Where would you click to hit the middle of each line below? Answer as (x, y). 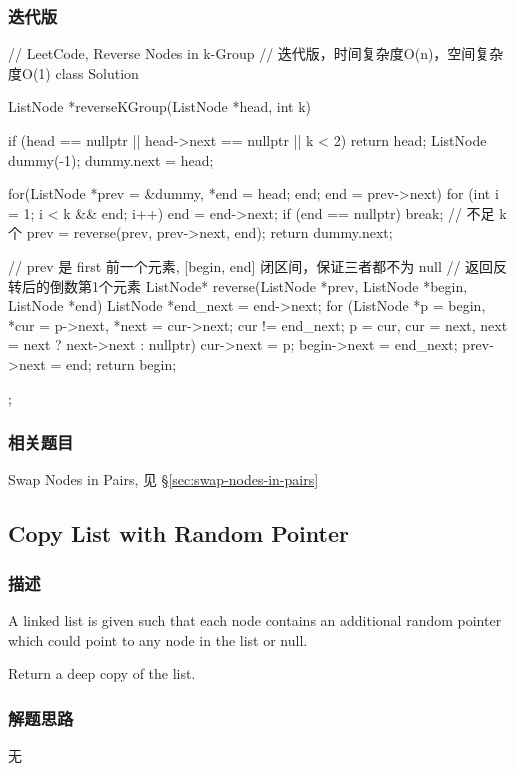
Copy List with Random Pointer (178, 533)
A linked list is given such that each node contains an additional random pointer (255, 619)
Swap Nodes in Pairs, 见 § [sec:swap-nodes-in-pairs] (163, 479)
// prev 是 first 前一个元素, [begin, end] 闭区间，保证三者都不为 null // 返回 (251, 265)
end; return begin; (121, 363)
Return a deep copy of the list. (102, 673)
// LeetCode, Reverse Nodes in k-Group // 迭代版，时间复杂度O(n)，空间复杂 (256, 53)
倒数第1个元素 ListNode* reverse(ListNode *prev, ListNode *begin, (258, 285)
